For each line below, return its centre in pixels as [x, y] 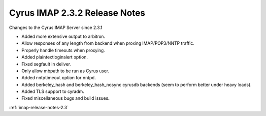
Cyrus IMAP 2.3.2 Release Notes [77, 13]
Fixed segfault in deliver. [46, 64]
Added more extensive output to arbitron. [63, 36]
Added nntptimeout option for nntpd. [59, 78]
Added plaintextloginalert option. [55, 57]
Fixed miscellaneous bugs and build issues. [66, 98]
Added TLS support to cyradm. [53, 91]
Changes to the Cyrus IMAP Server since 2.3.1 [56, 28]
